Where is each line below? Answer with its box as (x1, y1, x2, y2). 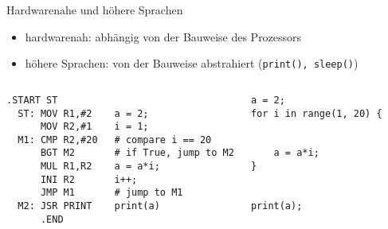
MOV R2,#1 (40, 121, 92, 133)
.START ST (6, 94, 58, 106)
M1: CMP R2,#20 (18, 134, 98, 146)
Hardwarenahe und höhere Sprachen (6, 2, 183, 17)
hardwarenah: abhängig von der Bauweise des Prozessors (25, 28, 302, 45)
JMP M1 (40, 187, 75, 199)
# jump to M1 (114, 187, 183, 199)
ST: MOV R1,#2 (18, 107, 92, 119)
